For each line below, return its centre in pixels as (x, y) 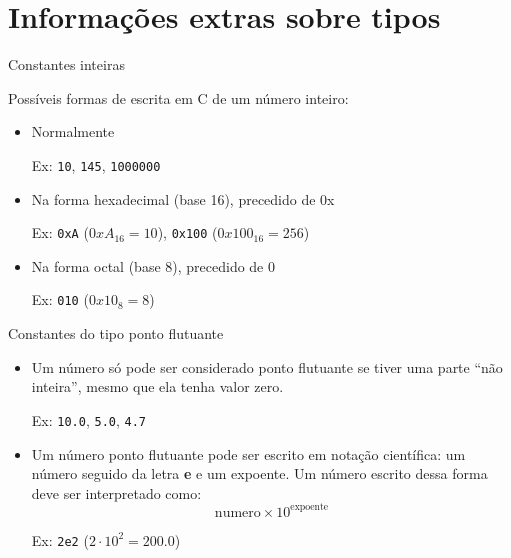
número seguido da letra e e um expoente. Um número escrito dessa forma (259, 473)
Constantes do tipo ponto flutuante (116, 333)
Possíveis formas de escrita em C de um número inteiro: (178, 97)
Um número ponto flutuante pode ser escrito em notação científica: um (248, 453)
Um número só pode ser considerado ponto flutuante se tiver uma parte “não (267, 366)
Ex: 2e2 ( (60, 539)
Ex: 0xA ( (60, 232)
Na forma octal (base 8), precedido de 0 (153, 265)
